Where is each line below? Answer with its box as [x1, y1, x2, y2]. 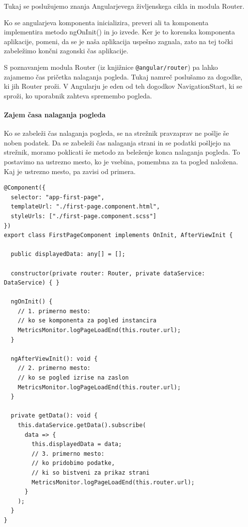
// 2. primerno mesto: [17, 365, 91, 372]
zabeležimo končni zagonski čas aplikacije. [4, 46, 128, 56]
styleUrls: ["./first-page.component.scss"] [11, 212, 156, 220]
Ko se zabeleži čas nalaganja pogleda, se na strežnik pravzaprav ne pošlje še [4, 128, 229, 138]
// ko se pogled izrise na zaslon [17, 374, 129, 382]
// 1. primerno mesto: [17, 307, 91, 315]
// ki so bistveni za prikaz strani [31, 469, 150, 476]
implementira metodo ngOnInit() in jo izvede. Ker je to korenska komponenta [4, 27, 235, 37]
